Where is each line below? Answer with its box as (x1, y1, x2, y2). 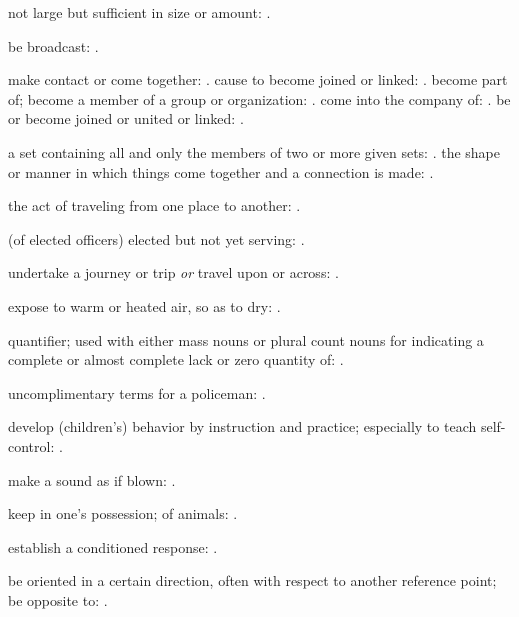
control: (8, 435, 55, 456)
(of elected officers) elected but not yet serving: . (8, 228, 305, 249)
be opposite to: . (8, 589, 108, 610)
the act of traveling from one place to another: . (8, 195, 301, 216)
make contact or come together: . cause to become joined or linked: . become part (8, 69, 508, 90)
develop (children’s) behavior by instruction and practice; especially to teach (8, 416, 477, 437)
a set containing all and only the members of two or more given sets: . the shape (8, 141, 501, 162)
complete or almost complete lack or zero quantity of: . (8, 349, 344, 370)
